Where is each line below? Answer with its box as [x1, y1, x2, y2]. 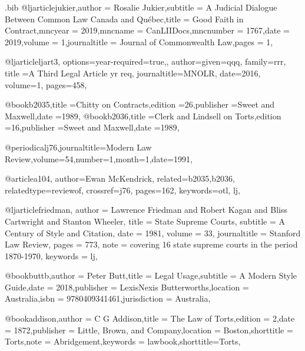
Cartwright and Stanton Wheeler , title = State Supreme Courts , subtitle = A [5, 215, 286, 227]
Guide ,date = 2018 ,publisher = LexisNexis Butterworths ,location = [5, 280, 249, 293]
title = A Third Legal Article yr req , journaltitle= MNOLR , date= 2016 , [5, 66, 261, 79]
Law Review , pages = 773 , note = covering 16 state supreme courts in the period [5, 238, 298, 250]
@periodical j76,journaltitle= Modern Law [5, 141, 152, 153]
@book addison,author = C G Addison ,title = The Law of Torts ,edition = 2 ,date [5, 312, 295, 325]
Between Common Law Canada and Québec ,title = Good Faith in [5, 12, 244, 25]
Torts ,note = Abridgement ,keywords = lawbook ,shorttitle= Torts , [5, 335, 241, 347]
